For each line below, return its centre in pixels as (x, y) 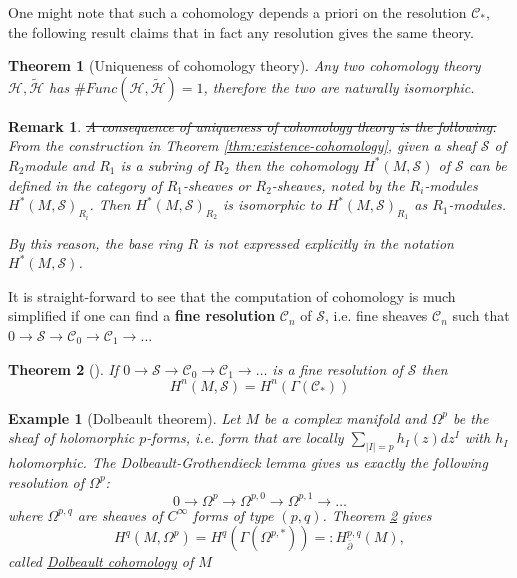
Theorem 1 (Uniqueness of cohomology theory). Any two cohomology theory (244, 65)
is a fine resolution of (337, 368)
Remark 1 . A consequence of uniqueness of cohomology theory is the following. (252, 125)
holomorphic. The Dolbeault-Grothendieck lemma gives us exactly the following (248, 462)
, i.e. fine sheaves (376, 315)
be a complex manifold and (345, 417)
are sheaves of (120, 514)
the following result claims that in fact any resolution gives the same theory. (241, 31)
